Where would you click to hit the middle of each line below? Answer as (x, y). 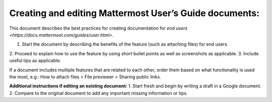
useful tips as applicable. (35, 61)
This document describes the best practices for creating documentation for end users (98, 28)
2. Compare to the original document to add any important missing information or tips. (98, 93)
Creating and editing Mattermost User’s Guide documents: (134, 13)
